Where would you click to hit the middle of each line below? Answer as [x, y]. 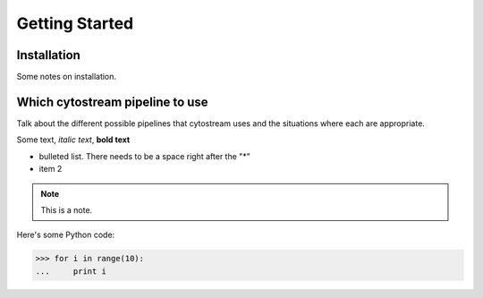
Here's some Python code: [66, 235]
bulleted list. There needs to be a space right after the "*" [144, 156]
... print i [71, 271]
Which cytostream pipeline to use [113, 102]
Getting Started [75, 23]
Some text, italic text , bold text [73, 140]
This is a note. [67, 209]
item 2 [51, 169]
